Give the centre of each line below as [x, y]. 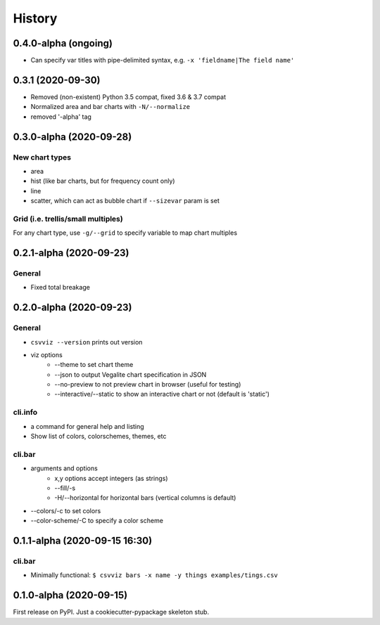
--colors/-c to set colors [66, 510]
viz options [46, 354]
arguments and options [64, 468]
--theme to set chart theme [94, 365]
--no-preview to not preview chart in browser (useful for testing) [148, 385]
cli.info [25, 413]
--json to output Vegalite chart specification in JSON [131, 374]
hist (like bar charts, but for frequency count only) [103, 181]
